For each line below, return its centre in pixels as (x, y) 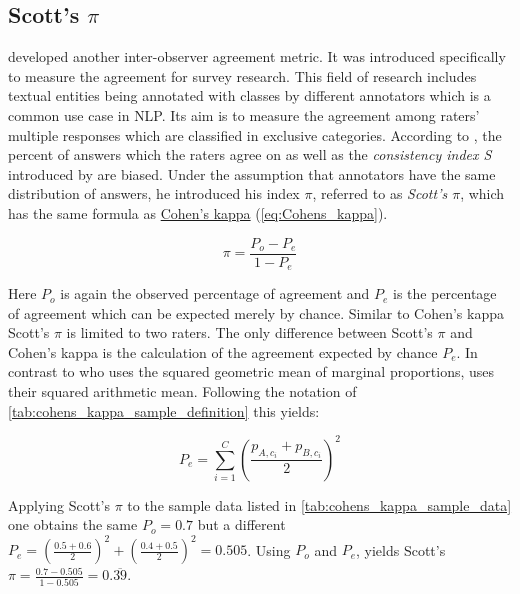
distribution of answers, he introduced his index (154, 193)
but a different (241, 524)
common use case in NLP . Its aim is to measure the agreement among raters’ (244, 114)
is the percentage (445, 293)
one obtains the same (73, 524)
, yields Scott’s (401, 549)
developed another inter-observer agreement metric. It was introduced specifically (257, 56)
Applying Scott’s (59, 504)
